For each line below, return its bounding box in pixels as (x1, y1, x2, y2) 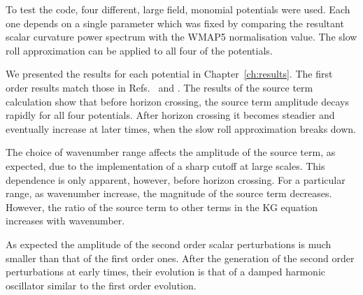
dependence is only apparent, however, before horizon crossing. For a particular (6, 172, 346, 187)
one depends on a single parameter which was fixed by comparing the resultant (6, 15, 344, 30)
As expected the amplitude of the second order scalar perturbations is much (6, 236, 332, 251)
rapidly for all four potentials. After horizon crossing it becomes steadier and (6, 108, 335, 122)
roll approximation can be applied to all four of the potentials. (6, 43, 273, 57)
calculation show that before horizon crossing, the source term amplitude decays (6, 94, 349, 108)
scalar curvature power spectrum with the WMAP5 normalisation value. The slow (6, 29, 357, 44)
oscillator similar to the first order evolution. (6, 278, 197, 292)
